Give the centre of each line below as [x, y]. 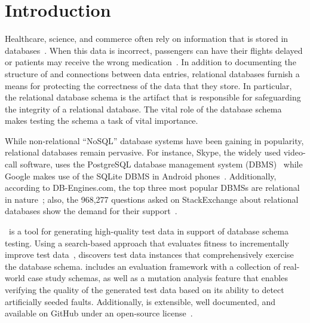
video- [294, 152]
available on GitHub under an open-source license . [99, 313]
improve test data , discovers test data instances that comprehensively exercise [149, 255]
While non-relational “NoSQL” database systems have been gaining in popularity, [154, 140]
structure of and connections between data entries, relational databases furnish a [152, 73]
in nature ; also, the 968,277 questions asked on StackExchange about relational [152, 199]
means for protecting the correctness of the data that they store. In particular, [148, 85]
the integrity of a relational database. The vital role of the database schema [143, 109]
